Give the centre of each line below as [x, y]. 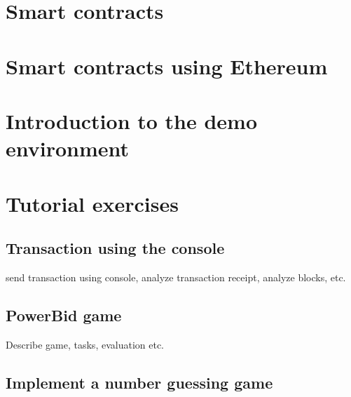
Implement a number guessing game [139, 382]
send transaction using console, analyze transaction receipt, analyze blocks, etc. [176, 277]
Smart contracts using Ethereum [167, 66]
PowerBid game [64, 315]
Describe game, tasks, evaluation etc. [85, 344]
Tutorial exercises [92, 203]
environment [68, 148]
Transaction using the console [115, 248]
